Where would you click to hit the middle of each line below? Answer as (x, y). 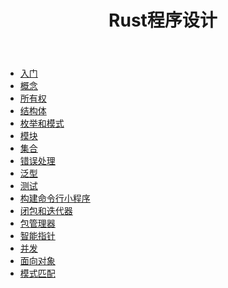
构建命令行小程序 (55, 198)
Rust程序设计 (163, 20)
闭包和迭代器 (46, 211)
